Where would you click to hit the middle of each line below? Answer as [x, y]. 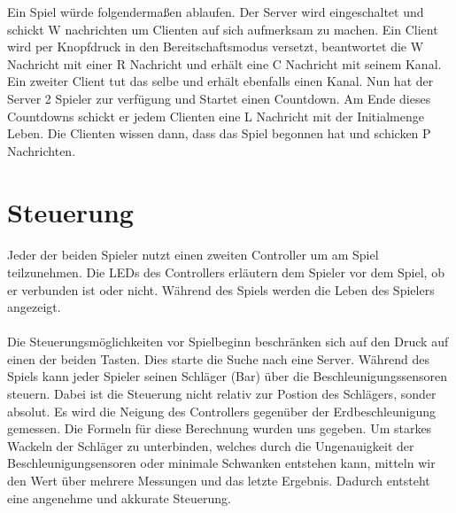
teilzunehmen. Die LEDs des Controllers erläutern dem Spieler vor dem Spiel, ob [226, 272]
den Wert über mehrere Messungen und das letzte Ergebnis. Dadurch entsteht [219, 481]
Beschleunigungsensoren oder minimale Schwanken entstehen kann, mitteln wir [221, 463]
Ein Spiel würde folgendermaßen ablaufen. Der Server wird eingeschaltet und [216, 12]
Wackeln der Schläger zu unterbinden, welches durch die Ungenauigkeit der [211, 445]
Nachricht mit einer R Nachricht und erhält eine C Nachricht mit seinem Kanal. [224, 63]
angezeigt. [34, 307]
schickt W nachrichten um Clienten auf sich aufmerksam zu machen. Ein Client [223, 29]
